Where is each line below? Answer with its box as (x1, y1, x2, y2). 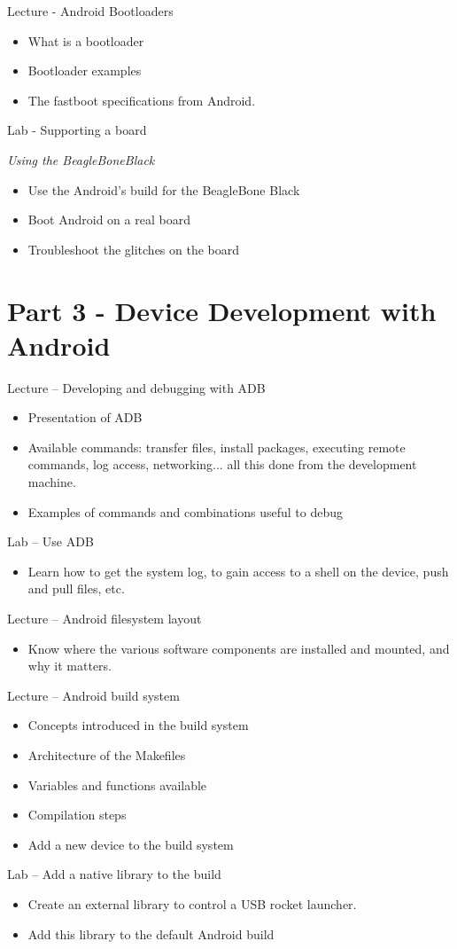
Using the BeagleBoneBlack (7, 150, 155, 169)
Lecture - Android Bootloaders (7, 2, 174, 20)
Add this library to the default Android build (27, 924, 275, 943)
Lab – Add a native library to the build (7, 865, 221, 883)
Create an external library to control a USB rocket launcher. (27, 894, 357, 913)
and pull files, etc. (27, 579, 125, 598)
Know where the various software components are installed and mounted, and (27, 639, 450, 657)
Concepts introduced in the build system (27, 716, 249, 734)
